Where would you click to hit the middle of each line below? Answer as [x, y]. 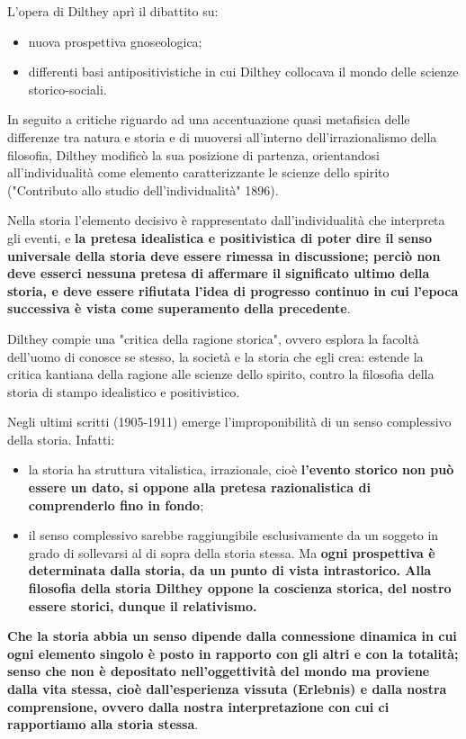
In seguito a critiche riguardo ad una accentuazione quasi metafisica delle [209, 119]
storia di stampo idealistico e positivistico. [124, 391]
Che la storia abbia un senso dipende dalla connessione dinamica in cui [232, 636]
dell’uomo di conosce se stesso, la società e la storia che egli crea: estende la [215, 356]
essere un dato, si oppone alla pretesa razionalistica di [199, 487]
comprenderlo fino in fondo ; [116, 505]
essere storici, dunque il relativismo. [143, 605]
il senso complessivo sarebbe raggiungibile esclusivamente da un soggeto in [233, 535]
